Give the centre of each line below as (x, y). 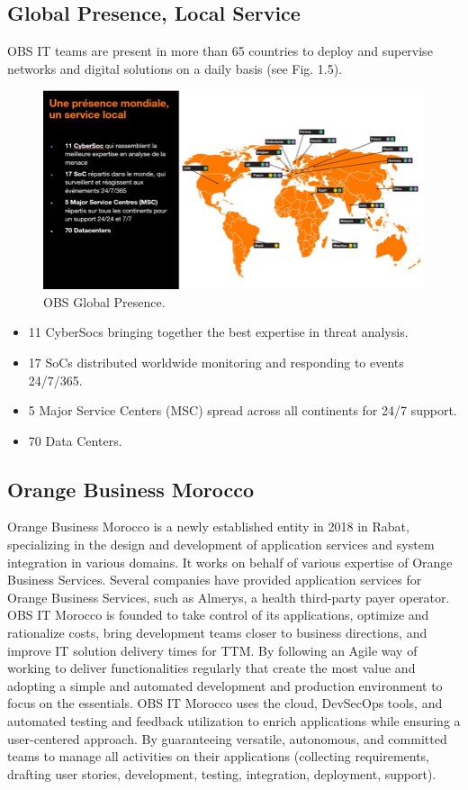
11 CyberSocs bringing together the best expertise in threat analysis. (218, 332)
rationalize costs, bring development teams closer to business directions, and (217, 633)
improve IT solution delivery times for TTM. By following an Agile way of (212, 650)
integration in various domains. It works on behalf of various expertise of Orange (230, 562)
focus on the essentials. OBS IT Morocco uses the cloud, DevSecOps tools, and (225, 703)
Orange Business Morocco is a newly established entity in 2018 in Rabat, (208, 527)
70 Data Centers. (75, 440)
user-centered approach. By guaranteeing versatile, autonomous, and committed (227, 738)
